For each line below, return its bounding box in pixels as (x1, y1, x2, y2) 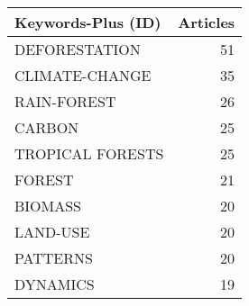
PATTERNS (14, 247, 93, 268)
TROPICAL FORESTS (14, 143, 164, 164)
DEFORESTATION (14, 39, 141, 59)
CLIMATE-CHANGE (14, 65, 152, 85)
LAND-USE (14, 221, 90, 242)
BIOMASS (14, 195, 82, 216)
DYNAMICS (14, 274, 95, 294)
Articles (178, 12, 235, 32)
